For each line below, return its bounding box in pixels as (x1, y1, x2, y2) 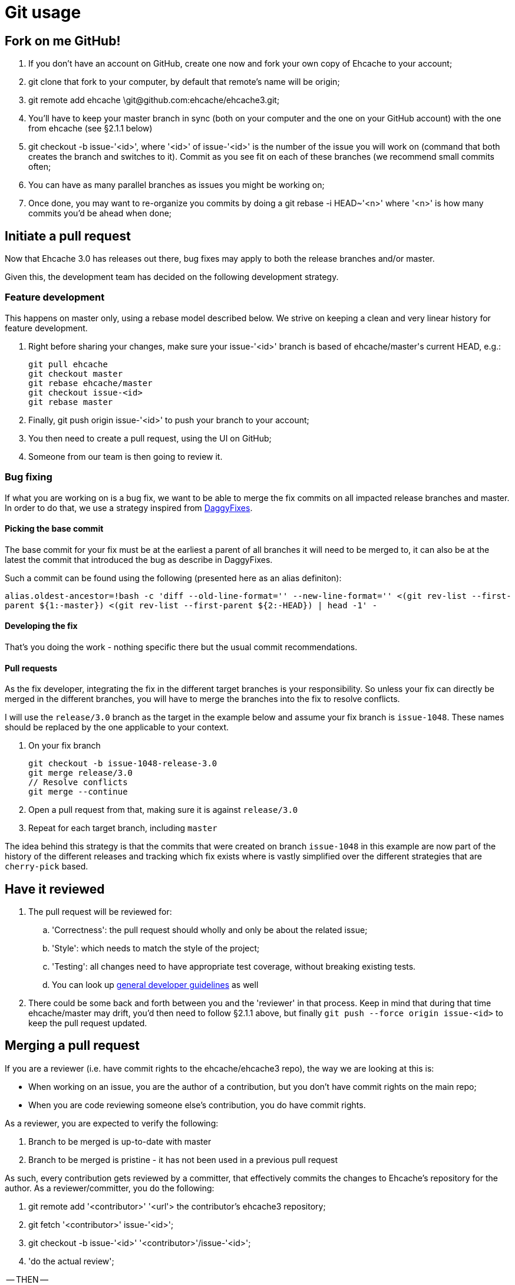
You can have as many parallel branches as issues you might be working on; (28, 180, 325, 190)
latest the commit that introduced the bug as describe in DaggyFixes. (5, 554, 273, 565)
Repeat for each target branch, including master (28, 823, 217, 833)
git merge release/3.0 (28, 768, 133, 778)
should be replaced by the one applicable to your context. (5, 722, 229, 733)
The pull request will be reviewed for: (28, 907, 172, 917)
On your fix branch (28, 740, 101, 751)
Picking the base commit (5, 523, 104, 534)
